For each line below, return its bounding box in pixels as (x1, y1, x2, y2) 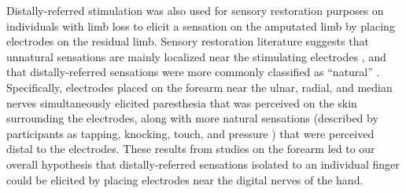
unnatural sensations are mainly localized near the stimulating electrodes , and (6, 48, 386, 64)
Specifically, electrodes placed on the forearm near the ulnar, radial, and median (6, 78, 393, 95)
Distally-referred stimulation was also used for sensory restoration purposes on (6, 2, 384, 18)
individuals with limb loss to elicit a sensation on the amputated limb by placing (6, 17, 395, 34)
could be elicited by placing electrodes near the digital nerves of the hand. (6, 171, 364, 188)
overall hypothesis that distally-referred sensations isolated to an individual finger (6, 155, 400, 172)
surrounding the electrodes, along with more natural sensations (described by (6, 110, 378, 126)
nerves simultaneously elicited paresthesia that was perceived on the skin (6, 94, 357, 111)
